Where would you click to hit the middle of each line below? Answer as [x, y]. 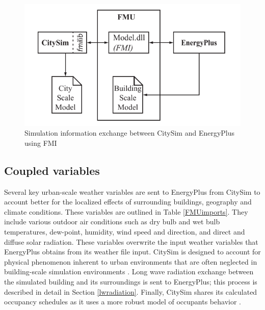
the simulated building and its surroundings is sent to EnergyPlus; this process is [131, 281]
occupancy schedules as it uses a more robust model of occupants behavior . [123, 302]
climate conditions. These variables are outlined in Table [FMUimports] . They [126, 211]
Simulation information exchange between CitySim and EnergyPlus [130, 133]
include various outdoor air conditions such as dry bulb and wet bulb [112, 222]
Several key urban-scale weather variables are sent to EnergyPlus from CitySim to [132, 191]
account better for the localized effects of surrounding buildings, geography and [128, 202]
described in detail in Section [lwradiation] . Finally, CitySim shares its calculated [131, 291]
